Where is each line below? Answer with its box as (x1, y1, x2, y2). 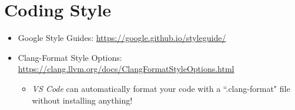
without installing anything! (32, 94, 133, 106)
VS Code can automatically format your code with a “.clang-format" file (32, 82, 290, 94)
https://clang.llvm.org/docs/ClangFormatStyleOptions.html (18, 63, 234, 75)
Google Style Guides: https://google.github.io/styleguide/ (18, 32, 226, 44)
